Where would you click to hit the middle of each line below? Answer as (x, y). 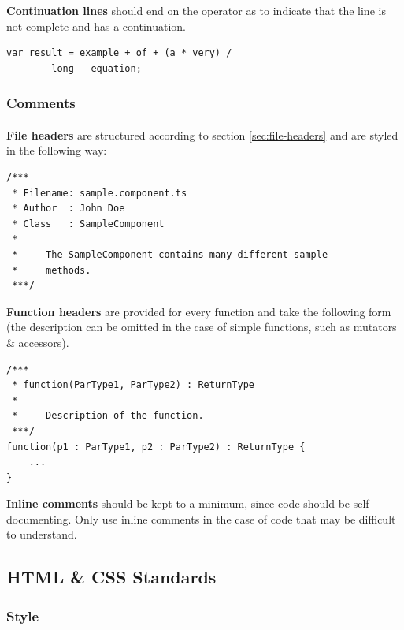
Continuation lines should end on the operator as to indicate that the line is (196, 10)
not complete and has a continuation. (96, 26)
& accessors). (38, 342)
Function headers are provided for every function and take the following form (199, 311)
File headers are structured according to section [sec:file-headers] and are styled (202, 134)
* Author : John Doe (69, 209)
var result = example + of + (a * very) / (119, 53)
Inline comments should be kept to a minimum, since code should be (178, 503)
